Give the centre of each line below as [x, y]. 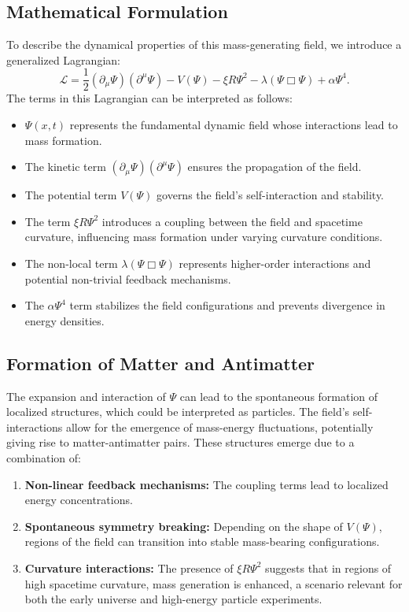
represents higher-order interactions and [275, 263]
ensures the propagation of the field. [275, 167]
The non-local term [71, 263]
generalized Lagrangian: [63, 59]
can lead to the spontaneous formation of [279, 396]
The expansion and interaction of [86, 396]
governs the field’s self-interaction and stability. [271, 195]
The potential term [71, 195]
